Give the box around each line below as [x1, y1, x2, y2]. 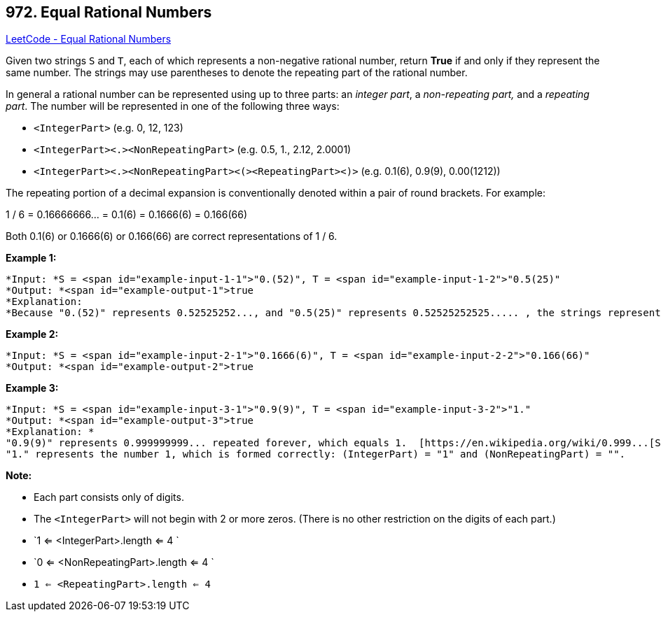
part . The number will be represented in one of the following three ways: [6, 100, 340, 113]
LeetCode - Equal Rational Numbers [6, 33, 172, 45]
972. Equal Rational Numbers [6, 3, 212, 21]
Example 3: [6, 382, 59, 395]
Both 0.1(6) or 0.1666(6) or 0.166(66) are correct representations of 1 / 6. [6, 230, 338, 243]
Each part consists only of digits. [34, 491, 184, 504]
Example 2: [6, 328, 59, 341]
